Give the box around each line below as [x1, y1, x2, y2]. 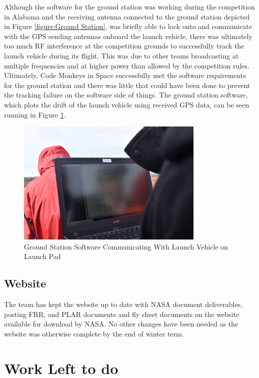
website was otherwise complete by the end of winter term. [4, 328, 184, 338]
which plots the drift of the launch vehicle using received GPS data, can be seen [4, 99, 249, 109]
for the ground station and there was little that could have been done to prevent [4, 79, 250, 90]
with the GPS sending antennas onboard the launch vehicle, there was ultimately [4, 30, 252, 41]
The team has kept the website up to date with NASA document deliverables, [4, 299, 243, 309]
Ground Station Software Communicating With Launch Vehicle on [24, 241, 228, 251]
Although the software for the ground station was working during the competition [4, 1, 255, 11]
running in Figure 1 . [4, 109, 66, 119]
